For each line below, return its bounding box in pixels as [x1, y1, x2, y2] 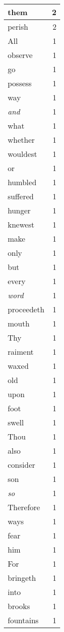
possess [8, 77, 32, 89]
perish [8, 21, 28, 32]
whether [8, 134, 35, 145]
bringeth [8, 572, 36, 583]
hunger [8, 205, 31, 216]
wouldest [8, 148, 37, 159]
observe [8, 49, 33, 60]
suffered [8, 191, 34, 202]
